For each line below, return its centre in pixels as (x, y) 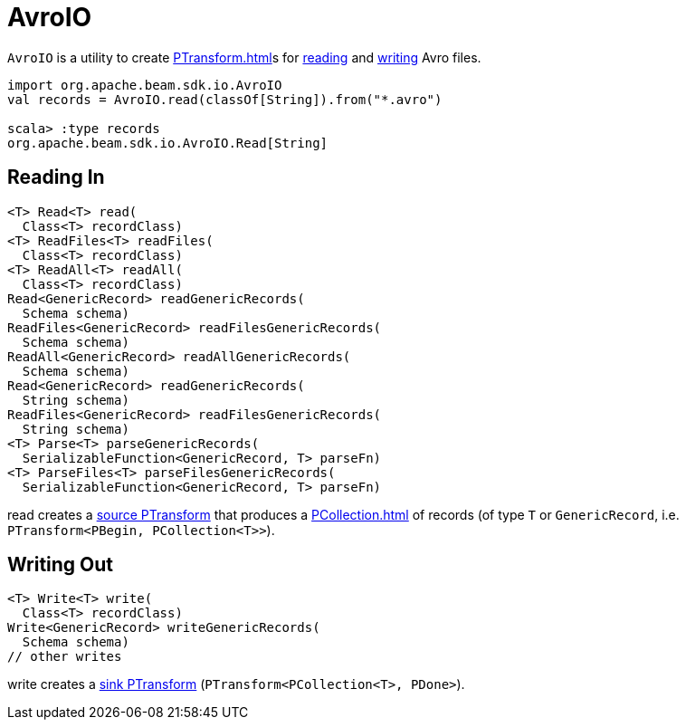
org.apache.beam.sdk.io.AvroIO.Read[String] (168, 143)
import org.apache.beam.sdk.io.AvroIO (145, 85)
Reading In (56, 177)
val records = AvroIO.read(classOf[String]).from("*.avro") (225, 99)
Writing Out (61, 565)
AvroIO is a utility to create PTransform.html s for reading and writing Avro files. (244, 57)
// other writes (65, 657)
